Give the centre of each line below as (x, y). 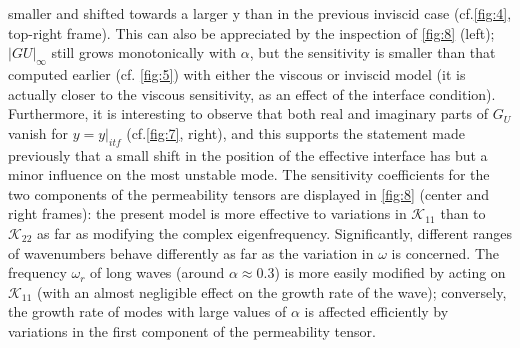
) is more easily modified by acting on (390, 272)
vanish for (38, 132)
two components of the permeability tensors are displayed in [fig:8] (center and (249, 193)
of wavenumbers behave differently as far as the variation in (191, 252)
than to (463, 213)
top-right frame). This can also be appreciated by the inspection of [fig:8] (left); (251, 32)
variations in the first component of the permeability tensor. (192, 330)
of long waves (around (157, 272)
